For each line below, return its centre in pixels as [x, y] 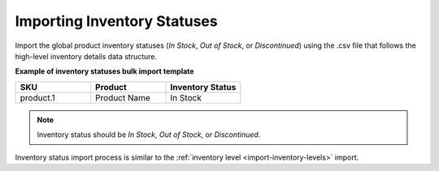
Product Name [122, 97]
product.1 [38, 97]
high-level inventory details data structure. [86, 56]
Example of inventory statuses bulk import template [104, 71]
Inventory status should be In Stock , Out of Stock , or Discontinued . [149, 135]
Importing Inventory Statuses [117, 21]
